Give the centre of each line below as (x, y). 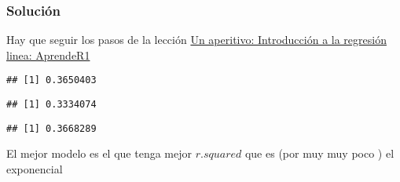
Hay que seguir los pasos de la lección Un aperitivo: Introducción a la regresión (196, 40)
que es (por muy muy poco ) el (319, 153)
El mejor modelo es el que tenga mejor (99, 153)
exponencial (35, 168)
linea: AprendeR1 (48, 55)
